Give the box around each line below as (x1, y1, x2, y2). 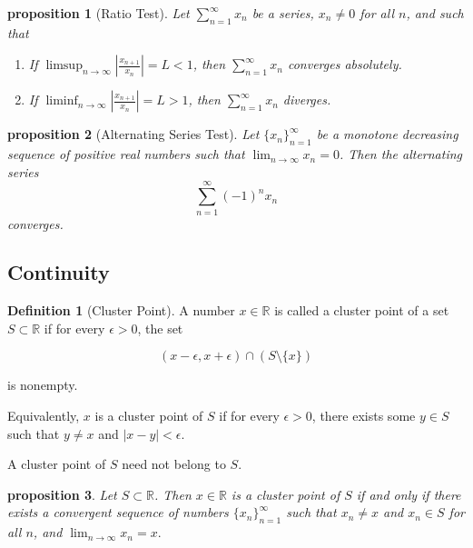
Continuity (7, 258, 110, 286)
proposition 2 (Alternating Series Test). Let (7, 125, 260, 144)
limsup (45, 59, 83, 73)
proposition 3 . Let (7, 484, 117, 503)
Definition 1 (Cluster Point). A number (7, 301, 235, 320)
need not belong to (122, 454, 226, 473)
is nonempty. (7, 375, 78, 394)
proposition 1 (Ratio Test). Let (7, 4, 190, 22)
